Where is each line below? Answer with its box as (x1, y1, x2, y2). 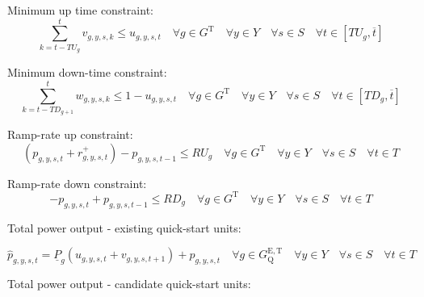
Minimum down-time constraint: (7, 64, 167, 81)
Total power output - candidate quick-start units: (7, 275, 251, 292)
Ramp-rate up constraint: (7, 126, 133, 143)
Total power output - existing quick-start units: (7, 219, 241, 236)
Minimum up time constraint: (7, 2, 153, 18)
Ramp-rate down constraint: (7, 174, 147, 191)
